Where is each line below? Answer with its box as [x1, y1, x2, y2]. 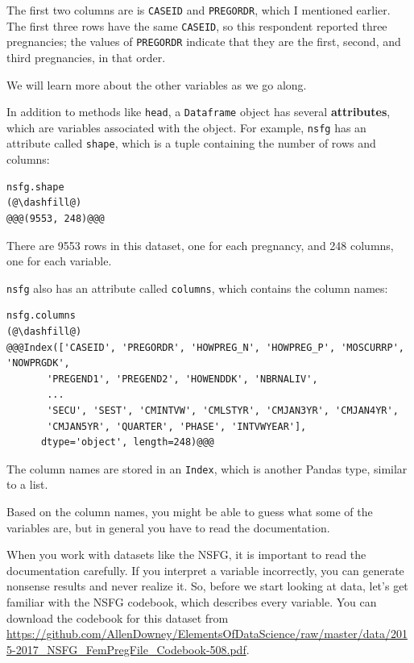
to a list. [6, 476, 48, 493]
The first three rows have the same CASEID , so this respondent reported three [6, 17, 387, 34]
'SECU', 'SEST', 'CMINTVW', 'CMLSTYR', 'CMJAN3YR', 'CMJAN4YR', [47, 404, 399, 416]
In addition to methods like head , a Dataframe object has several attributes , [6, 103, 391, 120]
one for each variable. [6, 252, 112, 269]
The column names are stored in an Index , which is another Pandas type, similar [6, 460, 408, 477]
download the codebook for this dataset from [6, 609, 229, 626]
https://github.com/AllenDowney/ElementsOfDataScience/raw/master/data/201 [6, 625, 408, 642]
